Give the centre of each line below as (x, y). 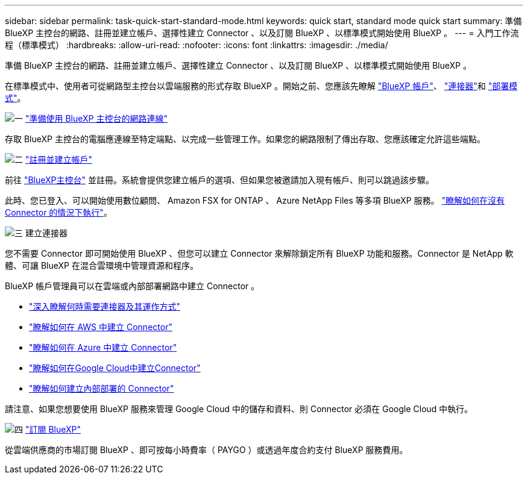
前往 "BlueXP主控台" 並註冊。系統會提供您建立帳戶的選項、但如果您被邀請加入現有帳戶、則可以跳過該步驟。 (220, 180)
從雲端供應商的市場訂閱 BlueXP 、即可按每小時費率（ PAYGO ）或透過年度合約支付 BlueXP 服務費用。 (206, 450)
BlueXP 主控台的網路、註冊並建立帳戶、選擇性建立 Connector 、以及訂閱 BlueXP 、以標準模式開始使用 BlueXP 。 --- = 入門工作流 (262, 33)
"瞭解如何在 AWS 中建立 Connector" (101, 327)
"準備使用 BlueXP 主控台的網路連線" (96, 118)
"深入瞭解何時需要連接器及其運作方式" (105, 306)
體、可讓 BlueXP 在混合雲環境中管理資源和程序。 (102, 265)
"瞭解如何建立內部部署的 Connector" (102, 388)
